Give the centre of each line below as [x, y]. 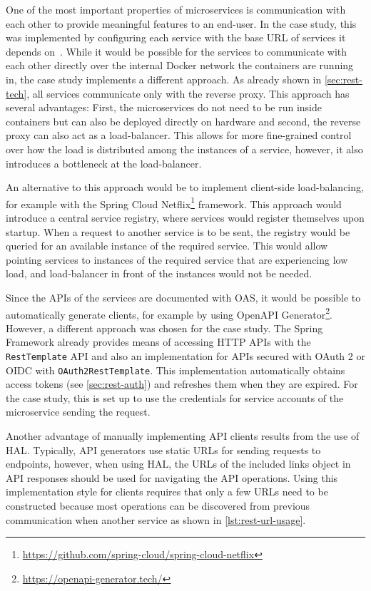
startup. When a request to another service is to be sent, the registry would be [178, 231]
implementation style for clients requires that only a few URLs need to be [167, 492]
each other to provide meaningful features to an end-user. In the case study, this [181, 23]
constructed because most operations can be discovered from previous [158, 506]
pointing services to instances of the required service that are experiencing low [177, 259]
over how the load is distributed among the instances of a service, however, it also [184, 149]
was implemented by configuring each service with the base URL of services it [176, 37]
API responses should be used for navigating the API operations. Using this [172, 477]
